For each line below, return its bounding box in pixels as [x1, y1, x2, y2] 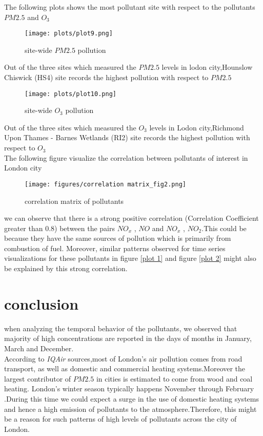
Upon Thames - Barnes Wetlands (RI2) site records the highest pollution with [4, 132, 250, 143]
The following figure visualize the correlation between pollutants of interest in [4, 152, 248, 163]
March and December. [4, 343, 74, 353]
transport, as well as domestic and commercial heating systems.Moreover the [4, 363, 246, 374]
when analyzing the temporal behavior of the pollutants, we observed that [4, 323, 237, 333]
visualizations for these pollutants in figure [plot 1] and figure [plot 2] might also [4, 253, 256, 263]
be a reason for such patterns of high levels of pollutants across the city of [4, 413, 237, 424]
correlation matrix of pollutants [25, 195, 124, 206]
